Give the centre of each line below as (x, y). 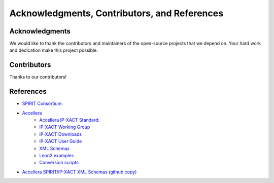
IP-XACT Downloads (61, 134)
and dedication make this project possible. (54, 50)
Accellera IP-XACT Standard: (70, 120)
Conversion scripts (59, 163)
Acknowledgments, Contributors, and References (116, 13)
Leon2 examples (57, 155)
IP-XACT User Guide (61, 141)
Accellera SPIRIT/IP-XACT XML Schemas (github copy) (79, 172)
